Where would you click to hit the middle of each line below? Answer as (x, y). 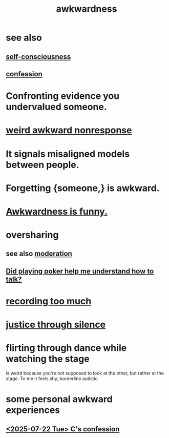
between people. (43, 165)
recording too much (49, 301)
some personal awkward (59, 399)
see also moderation (39, 254)
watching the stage (48, 359)
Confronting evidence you (63, 96)
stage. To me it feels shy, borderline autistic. (52, 379)
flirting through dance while (66, 348)
